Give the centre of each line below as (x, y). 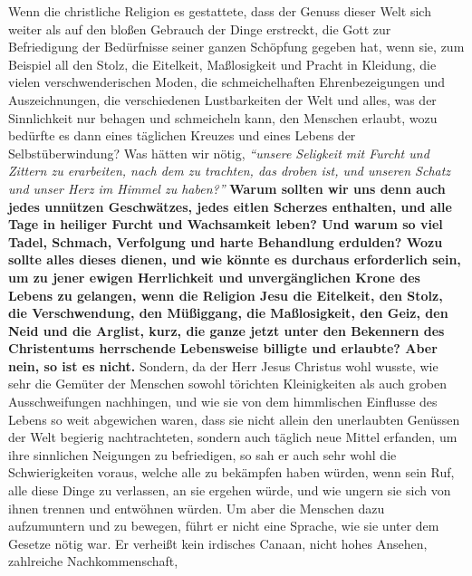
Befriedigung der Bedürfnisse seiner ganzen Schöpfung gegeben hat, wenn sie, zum (236, 47)
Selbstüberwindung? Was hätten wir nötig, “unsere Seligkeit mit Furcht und (219, 153)
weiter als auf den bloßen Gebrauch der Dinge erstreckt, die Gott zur (200, 29)
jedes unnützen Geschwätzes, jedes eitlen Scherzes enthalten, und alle (230, 206)
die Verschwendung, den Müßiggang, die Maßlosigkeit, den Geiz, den (228, 313)
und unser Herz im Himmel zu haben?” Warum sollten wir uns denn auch (227, 188)
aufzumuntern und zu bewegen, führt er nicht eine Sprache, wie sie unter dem (224, 526)
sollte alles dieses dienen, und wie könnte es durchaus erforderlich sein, (235, 259)
